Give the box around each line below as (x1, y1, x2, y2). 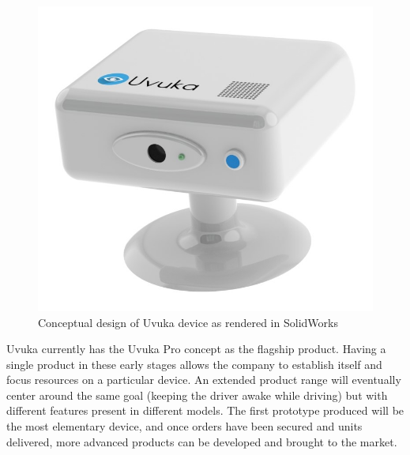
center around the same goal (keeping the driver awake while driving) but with (6, 386, 388, 403)
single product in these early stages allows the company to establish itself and (6, 355, 382, 372)
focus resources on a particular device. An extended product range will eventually (6, 371, 401, 388)
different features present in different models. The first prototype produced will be (6, 402, 404, 419)
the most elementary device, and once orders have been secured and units (6, 418, 363, 434)
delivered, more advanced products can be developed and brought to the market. (6, 433, 397, 449)
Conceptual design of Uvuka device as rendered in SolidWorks (38, 314, 338, 330)
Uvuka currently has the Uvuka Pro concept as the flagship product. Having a (6, 340, 386, 357)
